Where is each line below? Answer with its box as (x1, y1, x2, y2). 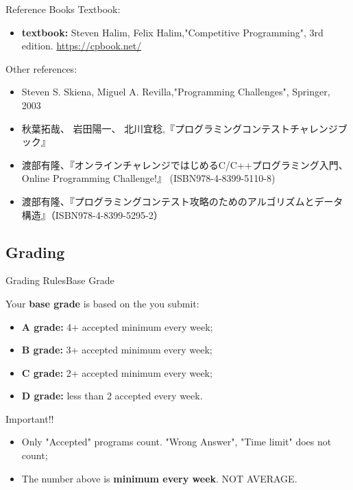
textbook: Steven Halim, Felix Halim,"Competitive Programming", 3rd (21, 25, 324, 39)
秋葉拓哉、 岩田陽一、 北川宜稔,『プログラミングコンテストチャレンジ (21, 121, 338, 135)
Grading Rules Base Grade (5, 273, 114, 288)
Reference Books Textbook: (5, 2, 121, 16)
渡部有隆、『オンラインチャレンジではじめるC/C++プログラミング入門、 (21, 157, 348, 172)
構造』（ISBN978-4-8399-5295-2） (21, 207, 163, 222)
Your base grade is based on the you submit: (5, 296, 199, 310)
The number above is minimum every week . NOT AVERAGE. (21, 471, 297, 485)
